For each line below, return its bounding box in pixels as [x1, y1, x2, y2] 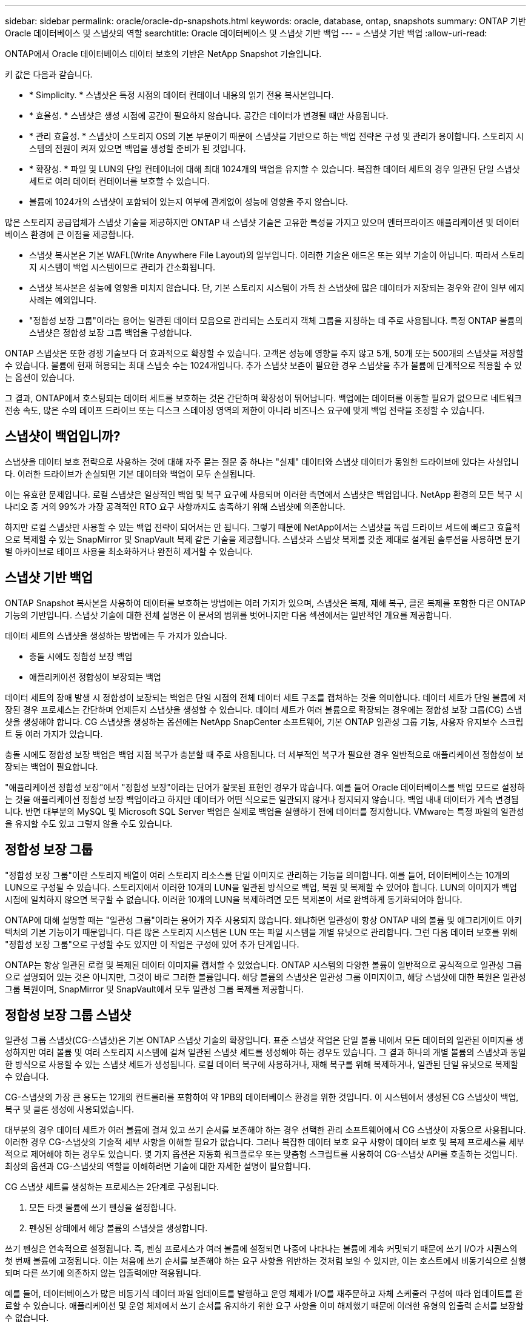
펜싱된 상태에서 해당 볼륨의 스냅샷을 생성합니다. [29, 1223, 208, 1234]
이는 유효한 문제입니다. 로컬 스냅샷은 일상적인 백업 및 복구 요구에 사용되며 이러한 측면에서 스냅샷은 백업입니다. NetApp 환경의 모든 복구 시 [5, 489, 523, 500]
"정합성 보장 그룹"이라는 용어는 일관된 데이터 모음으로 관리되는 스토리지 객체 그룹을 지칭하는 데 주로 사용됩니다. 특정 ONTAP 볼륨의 [29, 315, 523, 326]
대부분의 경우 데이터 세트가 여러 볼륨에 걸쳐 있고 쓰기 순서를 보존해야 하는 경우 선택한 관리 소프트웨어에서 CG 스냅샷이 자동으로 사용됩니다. [5, 1125, 526, 1135]
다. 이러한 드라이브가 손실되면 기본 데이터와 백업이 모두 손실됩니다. [5, 468, 256, 479]
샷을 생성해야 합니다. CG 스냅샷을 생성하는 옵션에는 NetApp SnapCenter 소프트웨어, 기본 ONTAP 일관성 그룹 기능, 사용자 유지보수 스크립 [5, 716, 524, 727]
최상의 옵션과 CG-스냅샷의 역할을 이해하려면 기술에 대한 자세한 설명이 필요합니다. [5, 1161, 311, 1172]
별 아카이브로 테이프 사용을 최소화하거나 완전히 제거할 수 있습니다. [5, 546, 253, 557]
